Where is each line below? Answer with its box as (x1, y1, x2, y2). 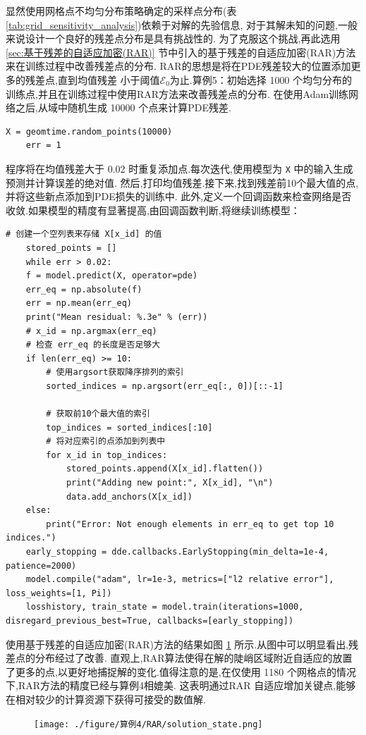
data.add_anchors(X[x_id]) (66, 491, 193, 502)
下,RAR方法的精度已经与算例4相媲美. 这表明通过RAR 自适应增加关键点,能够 (6, 678, 356, 693)
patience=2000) (6, 560, 77, 571)
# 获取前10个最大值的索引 (46, 409, 150, 419)
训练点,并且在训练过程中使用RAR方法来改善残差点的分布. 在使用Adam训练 (6, 86, 349, 101)
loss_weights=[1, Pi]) (6, 588, 112, 598)
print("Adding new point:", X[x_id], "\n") (66, 478, 274, 488)
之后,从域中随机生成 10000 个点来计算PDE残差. (15, 100, 231, 115)
